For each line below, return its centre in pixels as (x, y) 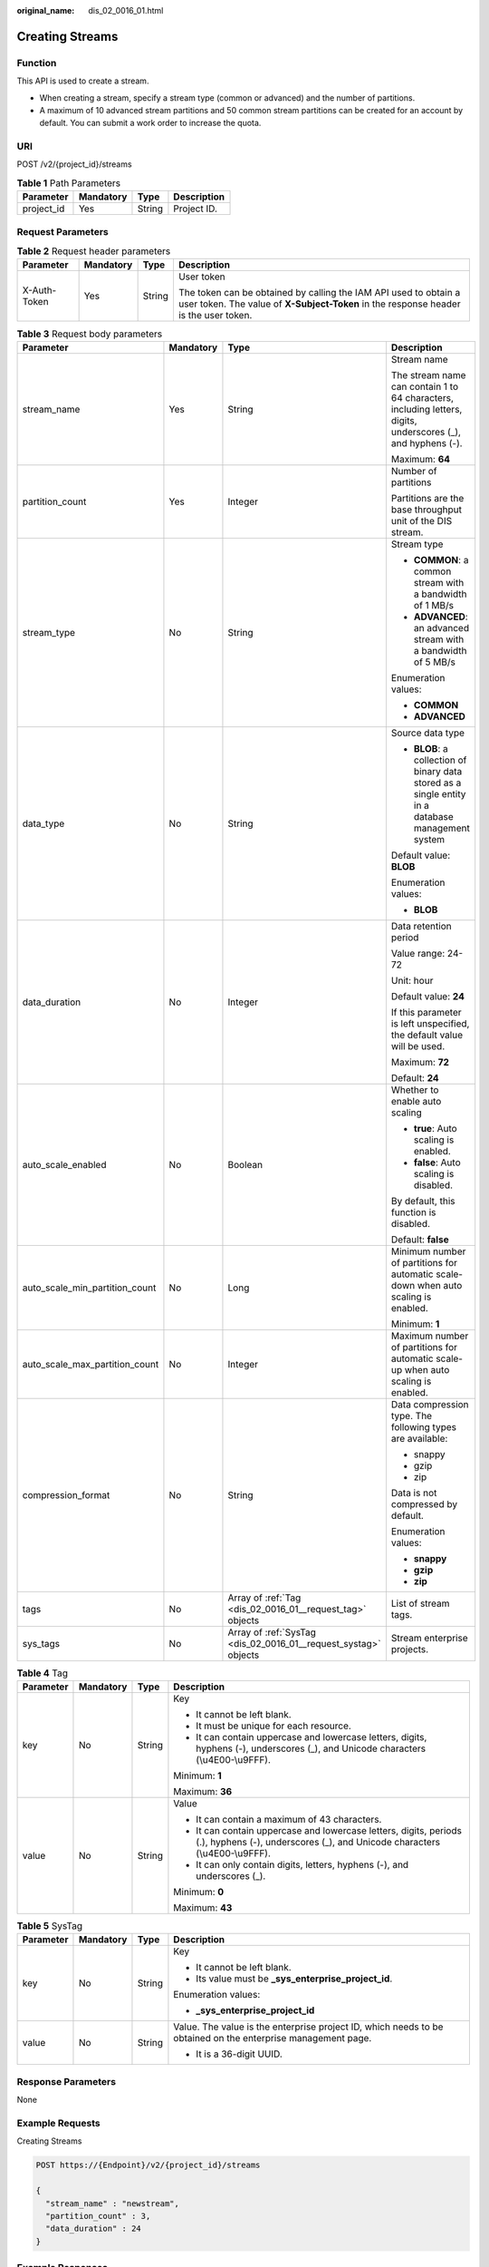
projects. (410, 1649)
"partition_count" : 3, (98, 2216)
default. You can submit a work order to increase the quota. (150, 123)
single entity (440, 793)
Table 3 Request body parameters (90, 334)
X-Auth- (39, 290)
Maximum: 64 (421, 459)
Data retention (421, 926)
